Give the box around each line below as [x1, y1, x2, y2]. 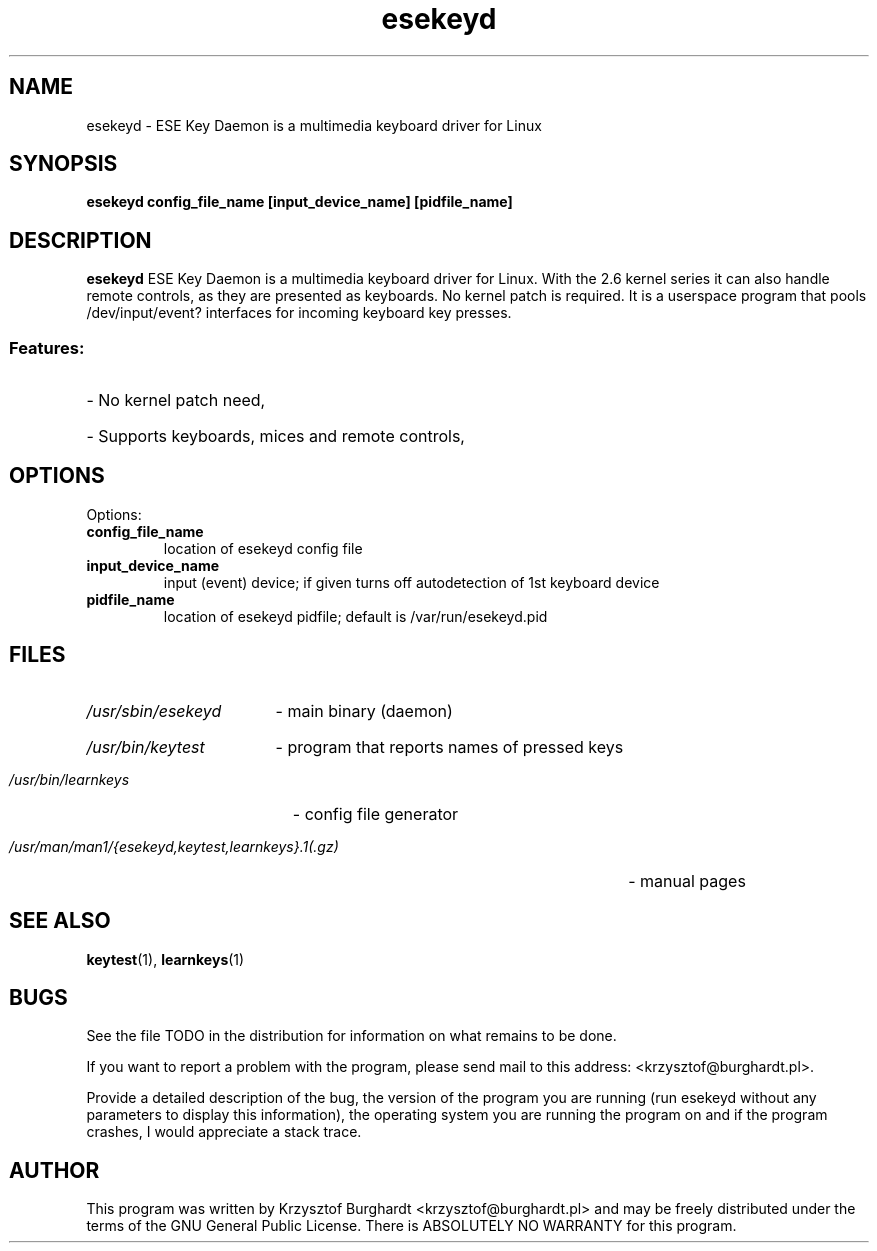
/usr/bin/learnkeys [9, 770, 130, 788]
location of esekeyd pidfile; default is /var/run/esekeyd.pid [163, 607, 548, 625]
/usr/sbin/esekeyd [86, 700, 222, 721]
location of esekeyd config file [163, 539, 363, 557]
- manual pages [628, 870, 746, 891]
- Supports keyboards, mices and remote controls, [86, 426, 465, 447]
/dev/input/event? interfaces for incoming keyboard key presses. [86, 304, 512, 322]
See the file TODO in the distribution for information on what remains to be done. [86, 1027, 617, 1045]
